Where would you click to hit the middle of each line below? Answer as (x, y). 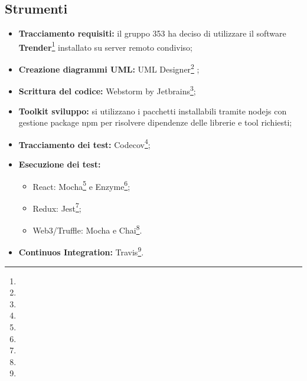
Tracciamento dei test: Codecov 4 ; (84, 143)
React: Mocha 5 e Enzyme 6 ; (81, 185)
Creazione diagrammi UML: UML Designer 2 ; (109, 68)
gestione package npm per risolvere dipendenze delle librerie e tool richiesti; (155, 122)
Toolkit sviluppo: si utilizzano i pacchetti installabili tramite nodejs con (153, 111)
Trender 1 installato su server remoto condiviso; (106, 46)
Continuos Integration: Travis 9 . (81, 251)
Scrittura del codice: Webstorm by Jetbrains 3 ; (107, 90)
